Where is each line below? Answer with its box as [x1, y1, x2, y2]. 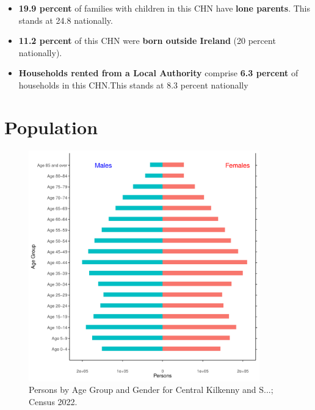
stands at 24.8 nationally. [18, 13, 113, 26]
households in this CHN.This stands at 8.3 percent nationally [18, 78, 248, 91]
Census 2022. [29, 395, 78, 408]
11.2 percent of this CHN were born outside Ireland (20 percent [18, 34, 276, 47]
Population [4, 114, 98, 139]
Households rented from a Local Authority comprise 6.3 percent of [18, 67, 299, 79]
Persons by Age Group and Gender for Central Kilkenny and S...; [29, 383, 273, 396]
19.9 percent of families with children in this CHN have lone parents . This [18, 2, 310, 14]
